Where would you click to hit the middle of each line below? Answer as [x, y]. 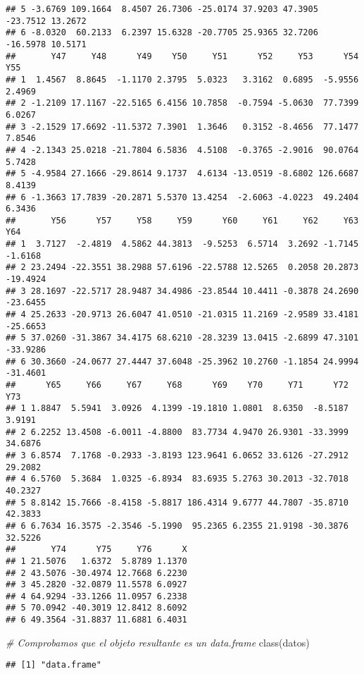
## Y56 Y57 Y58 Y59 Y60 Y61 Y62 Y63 [182, 220]
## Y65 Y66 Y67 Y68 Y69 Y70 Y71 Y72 [177, 385]
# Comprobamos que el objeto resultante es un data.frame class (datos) [158, 642]
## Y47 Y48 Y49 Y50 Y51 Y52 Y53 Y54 [182, 56]
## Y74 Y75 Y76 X [96, 550]
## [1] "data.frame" [54, 665]
